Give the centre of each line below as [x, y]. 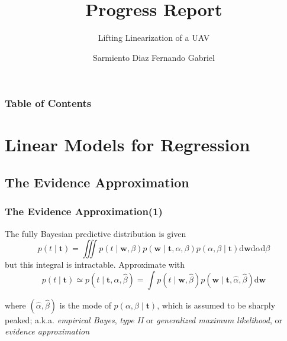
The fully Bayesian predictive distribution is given [96, 233]
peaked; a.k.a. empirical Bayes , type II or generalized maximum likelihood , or [143, 319]
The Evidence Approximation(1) [84, 211]
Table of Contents [48, 103]
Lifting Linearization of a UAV [154, 38]
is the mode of [85, 305]
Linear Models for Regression [128, 144]
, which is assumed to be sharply [216, 305]
